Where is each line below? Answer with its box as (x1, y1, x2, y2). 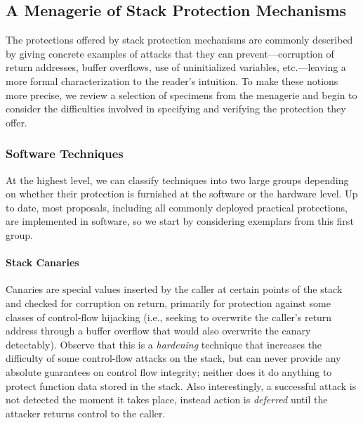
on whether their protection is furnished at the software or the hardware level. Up (6, 186, 358, 201)
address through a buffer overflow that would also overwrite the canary (6, 323, 311, 338)
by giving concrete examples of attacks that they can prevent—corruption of (6, 46, 334, 60)
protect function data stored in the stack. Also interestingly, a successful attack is (6, 378, 357, 393)
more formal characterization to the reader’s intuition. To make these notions (6, 73, 338, 88)
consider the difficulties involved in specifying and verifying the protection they (6, 101, 346, 116)
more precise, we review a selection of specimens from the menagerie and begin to (6, 87, 357, 102)
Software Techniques (6, 145, 124, 162)
